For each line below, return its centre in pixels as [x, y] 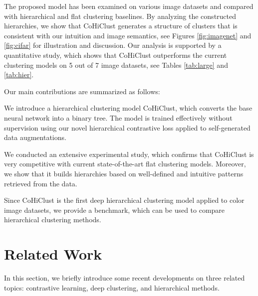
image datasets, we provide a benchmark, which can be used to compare [115, 210]
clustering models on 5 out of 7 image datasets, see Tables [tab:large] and [116, 65]
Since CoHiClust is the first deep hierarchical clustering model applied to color [124, 200]
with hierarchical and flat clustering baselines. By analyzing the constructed [120, 16]
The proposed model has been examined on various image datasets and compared [129, 6]
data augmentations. [35, 137]
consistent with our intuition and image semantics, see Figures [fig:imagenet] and [128, 35]
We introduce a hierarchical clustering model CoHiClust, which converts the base [128, 108]
